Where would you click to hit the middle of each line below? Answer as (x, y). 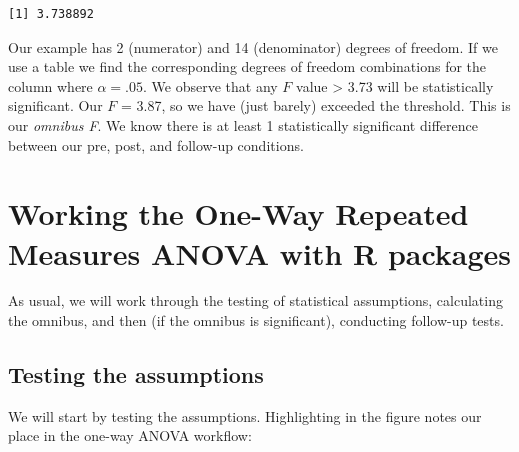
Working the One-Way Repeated (238, 213)
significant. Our (55, 105)
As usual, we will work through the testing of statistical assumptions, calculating (255, 300)
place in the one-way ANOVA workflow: (130, 435)
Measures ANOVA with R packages (260, 252)
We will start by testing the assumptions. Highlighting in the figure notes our (245, 415)
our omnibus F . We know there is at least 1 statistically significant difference (243, 124)
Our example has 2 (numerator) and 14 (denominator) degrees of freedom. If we (253, 46)
